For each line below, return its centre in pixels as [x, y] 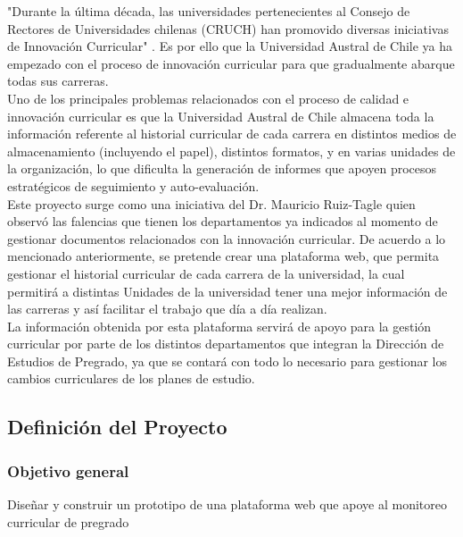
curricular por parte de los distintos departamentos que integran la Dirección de [226, 344]
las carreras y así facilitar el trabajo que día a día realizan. [167, 309]
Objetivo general [68, 470]
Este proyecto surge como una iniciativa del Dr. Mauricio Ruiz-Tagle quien [211, 203]
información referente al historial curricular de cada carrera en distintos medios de [232, 134]
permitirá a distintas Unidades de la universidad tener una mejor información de [227, 291]
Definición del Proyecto [117, 427]
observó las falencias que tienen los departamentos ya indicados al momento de [223, 221]
